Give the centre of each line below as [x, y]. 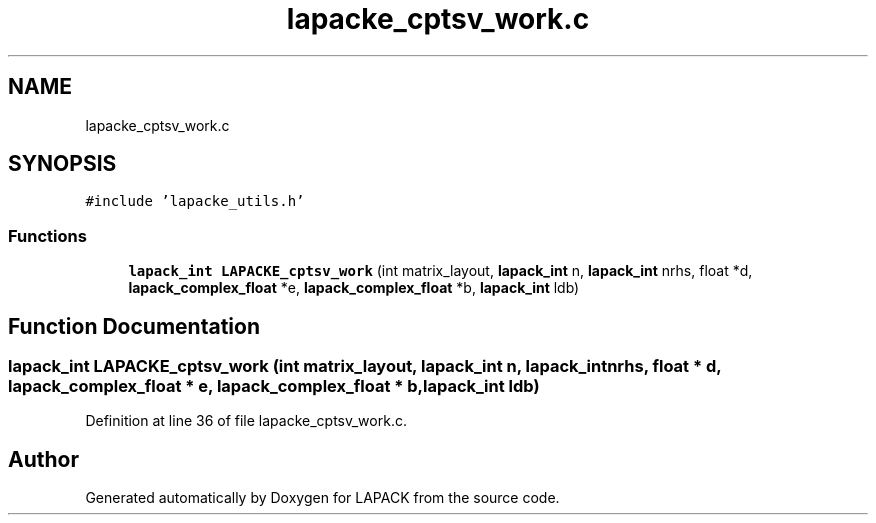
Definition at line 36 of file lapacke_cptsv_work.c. [246, 421]
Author [43, 459]
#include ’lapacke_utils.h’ [195, 201]
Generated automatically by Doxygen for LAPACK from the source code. [322, 498]
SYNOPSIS [62, 164]
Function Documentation [134, 326]
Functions [47, 235]
